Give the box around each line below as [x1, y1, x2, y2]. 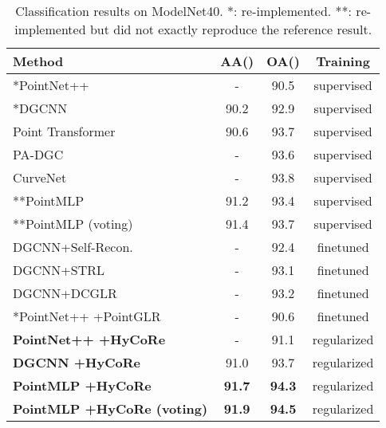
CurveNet [13, 168, 67, 187]
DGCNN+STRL [13, 261, 105, 279]
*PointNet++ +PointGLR [13, 307, 161, 325]
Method [13, 52, 64, 70]
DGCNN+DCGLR [13, 284, 117, 302]
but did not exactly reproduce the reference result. [89, 20, 372, 38]
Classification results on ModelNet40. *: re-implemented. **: [15, 2, 353, 20]
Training [316, 52, 370, 70]
